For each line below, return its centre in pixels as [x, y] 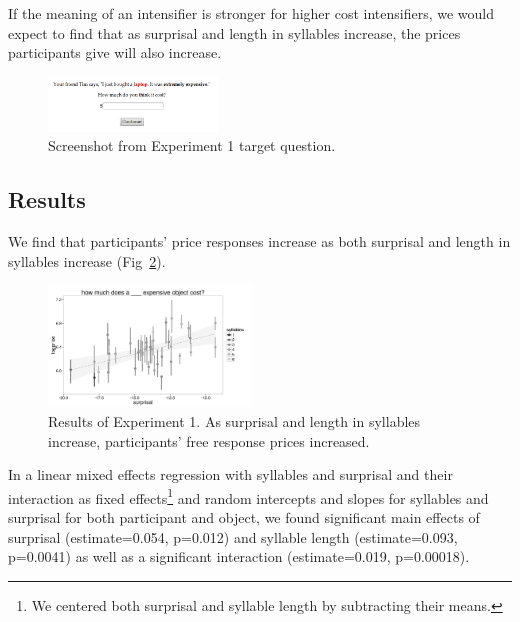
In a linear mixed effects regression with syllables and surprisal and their [230, 474]
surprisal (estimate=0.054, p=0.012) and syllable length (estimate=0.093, [233, 536]
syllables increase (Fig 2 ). [87, 260]
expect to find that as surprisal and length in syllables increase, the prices [234, 32]
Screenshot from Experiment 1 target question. [192, 145]
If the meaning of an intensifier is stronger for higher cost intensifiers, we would [251, 13]
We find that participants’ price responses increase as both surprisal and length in [259, 241]
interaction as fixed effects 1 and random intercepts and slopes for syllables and [248, 496]
